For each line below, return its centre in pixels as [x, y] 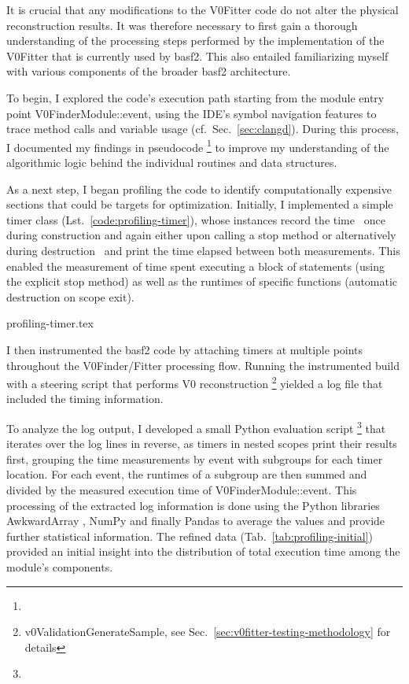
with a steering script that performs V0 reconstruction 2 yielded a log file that [195, 382]
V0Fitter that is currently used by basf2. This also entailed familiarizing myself [197, 55]
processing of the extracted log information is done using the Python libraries [193, 505]
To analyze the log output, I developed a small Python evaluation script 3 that [196, 427]
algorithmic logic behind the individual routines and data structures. [172, 162]
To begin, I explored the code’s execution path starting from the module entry [195, 97]
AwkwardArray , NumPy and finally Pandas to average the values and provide [196, 521]
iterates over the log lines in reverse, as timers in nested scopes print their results [202, 444]
